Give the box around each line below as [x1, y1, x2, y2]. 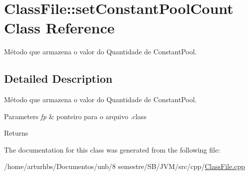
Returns [4, 128, 28, 138]
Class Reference [4, 17, 115, 38]
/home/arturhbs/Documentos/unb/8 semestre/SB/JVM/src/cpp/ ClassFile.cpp [4, 161, 245, 172]
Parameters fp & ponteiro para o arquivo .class [4, 111, 147, 121]
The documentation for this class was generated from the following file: [4, 144, 220, 155]
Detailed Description [4, 71, 113, 86]
